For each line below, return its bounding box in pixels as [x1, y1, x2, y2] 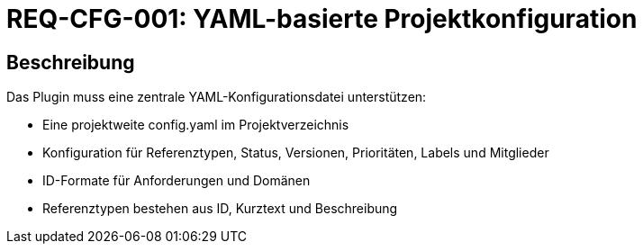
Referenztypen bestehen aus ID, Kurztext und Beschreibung [42, 201, 398, 217]
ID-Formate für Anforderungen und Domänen [42, 173, 311, 189]
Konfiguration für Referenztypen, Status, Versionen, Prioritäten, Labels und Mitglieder [42, 145, 549, 161]
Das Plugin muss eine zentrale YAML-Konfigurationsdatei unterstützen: [6, 89, 427, 105]
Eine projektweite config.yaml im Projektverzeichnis [42, 117, 349, 133]
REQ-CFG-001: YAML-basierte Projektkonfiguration [6, 4, 638, 34]
